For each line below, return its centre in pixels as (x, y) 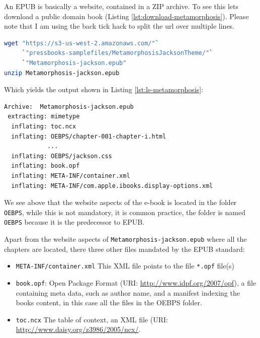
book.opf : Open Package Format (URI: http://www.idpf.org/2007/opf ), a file (136, 282)
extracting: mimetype (44, 117)
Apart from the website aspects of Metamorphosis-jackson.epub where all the (125, 239)
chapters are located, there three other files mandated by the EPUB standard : (124, 249)
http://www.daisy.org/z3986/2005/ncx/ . (78, 329)
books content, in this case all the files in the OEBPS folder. (109, 302)
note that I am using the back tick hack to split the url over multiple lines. (119, 26)
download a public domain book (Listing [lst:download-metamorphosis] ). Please (126, 16)
